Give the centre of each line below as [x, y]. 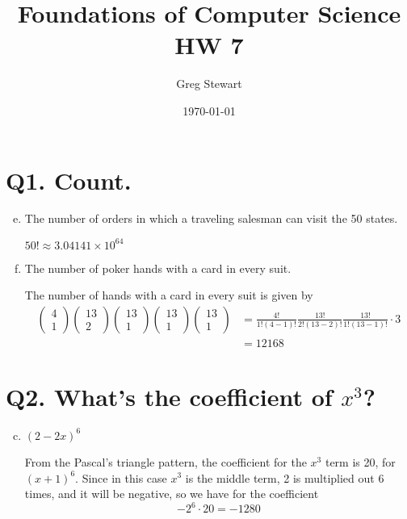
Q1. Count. [69, 180]
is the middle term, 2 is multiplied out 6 [285, 477]
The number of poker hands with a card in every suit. [158, 268]
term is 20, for [360, 461]
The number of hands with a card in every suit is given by [169, 295]
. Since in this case [121, 477]
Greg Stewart [209, 84]
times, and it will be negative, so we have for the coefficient [172, 494]
